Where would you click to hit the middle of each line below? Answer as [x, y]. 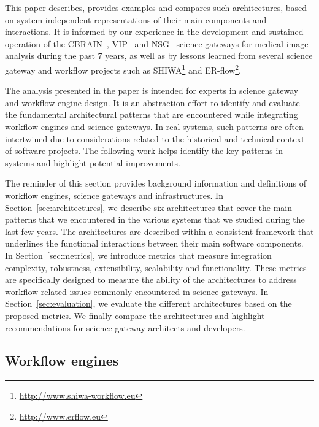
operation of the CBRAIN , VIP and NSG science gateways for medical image [157, 43]
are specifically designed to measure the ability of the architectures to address [151, 279]
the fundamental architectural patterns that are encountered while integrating [152, 114]
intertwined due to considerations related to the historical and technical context [155, 138]
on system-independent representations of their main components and [136, 19]
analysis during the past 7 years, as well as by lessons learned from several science [159, 56]
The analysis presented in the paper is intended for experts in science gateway [152, 90]
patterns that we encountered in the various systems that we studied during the [155, 219]
